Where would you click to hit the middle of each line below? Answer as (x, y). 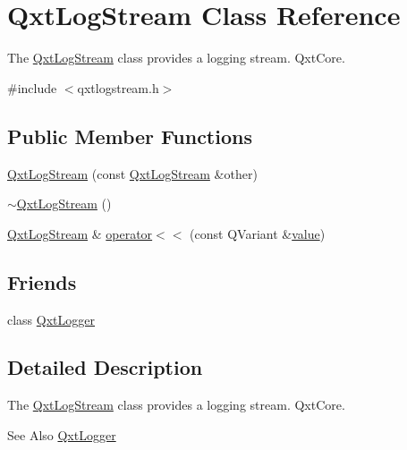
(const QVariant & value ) (258, 233)
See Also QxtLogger (62, 434)
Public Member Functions (130, 136)
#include (32, 87)
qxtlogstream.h (118, 87)
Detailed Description (105, 367)
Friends (42, 281)
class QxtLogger (51, 319)
